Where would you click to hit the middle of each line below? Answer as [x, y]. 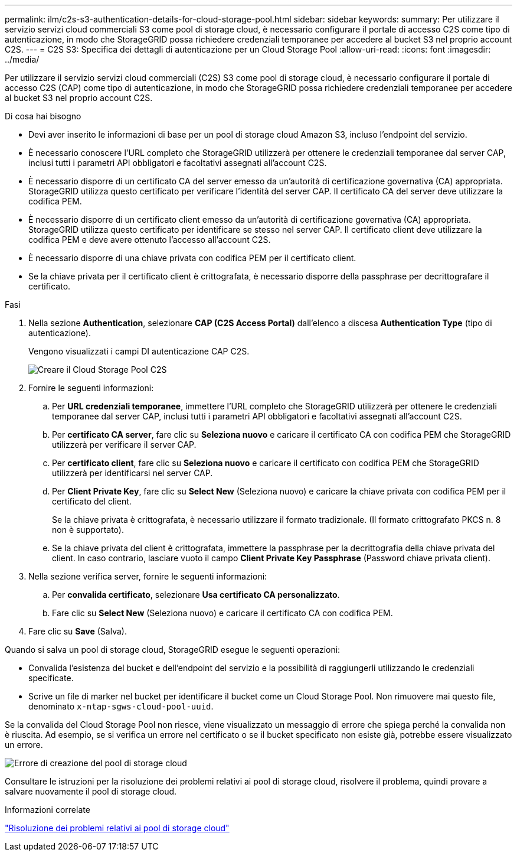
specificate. [51, 678]
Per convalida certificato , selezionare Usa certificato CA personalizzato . [196, 595]
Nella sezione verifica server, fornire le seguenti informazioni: [148, 576]
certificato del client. [92, 501]
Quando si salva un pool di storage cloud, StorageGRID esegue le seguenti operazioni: [173, 650]
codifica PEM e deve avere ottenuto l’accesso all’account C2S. [150, 240]
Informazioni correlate [48, 810]
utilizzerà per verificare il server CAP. [124, 445]
